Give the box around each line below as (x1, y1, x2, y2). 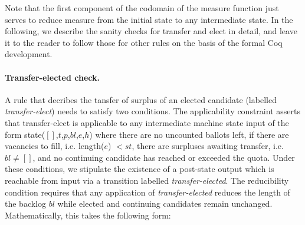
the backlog (5, 197, 46, 210)
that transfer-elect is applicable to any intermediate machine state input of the (5, 116, 289, 128)
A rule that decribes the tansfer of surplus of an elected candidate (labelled (5, 93, 277, 105)
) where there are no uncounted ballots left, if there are (89, 128, 289, 140)
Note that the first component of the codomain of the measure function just (5, 2, 279, 14)
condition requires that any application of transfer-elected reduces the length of (5, 186, 290, 198)
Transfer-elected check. (5, 71, 100, 83)
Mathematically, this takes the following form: (5, 209, 171, 221)
